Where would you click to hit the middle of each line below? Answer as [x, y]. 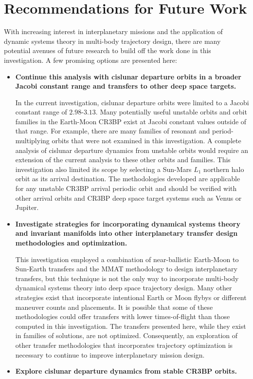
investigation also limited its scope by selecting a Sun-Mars [103, 169]
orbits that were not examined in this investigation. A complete [146, 141]
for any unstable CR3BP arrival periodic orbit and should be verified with [126, 188]
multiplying [32, 141]
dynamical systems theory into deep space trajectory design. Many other [124, 288]
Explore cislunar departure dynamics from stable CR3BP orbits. [126, 371]
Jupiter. [27, 207]
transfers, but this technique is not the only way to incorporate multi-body [127, 278]
